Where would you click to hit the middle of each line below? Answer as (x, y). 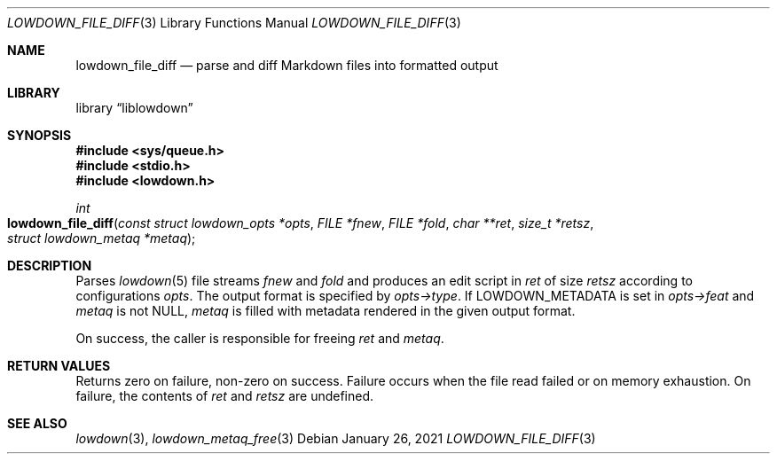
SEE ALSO (37, 423)
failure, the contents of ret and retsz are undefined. (225, 396)
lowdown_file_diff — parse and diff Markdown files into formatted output (287, 65)
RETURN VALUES (59, 366)
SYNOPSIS (39, 135)
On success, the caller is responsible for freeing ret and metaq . (260, 338)
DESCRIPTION (50, 266)
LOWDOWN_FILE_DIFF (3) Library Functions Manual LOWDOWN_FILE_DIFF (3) (234, 23)
